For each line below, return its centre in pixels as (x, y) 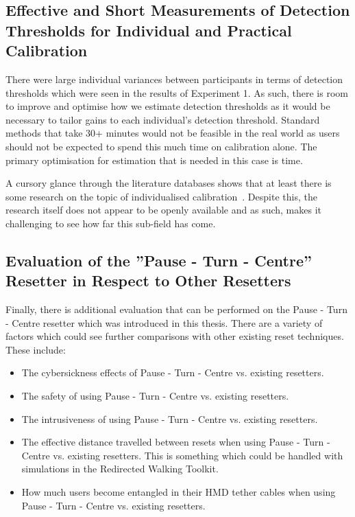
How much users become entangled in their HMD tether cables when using (179, 492)
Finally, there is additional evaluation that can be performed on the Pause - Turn (176, 309)
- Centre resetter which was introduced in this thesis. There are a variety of (164, 322)
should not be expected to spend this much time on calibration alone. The (161, 146)
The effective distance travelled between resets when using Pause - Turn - (176, 442)
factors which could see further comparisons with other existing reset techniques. (175, 336)
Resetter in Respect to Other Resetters (148, 280)
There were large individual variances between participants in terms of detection (174, 79)
